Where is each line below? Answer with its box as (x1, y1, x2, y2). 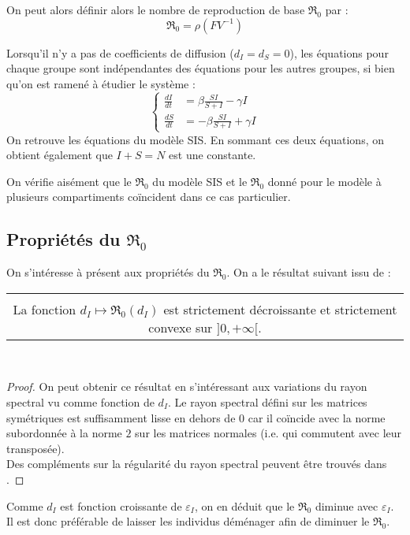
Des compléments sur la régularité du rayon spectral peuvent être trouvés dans (6, 455, 387, 472)
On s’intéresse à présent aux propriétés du (6, 264, 210, 281)
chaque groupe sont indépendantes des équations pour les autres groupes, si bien (6, 60, 395, 76)
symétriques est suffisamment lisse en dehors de (6, 409, 236, 425)
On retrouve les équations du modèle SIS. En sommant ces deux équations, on (6, 131, 384, 147)
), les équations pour (289, 44, 389, 61)
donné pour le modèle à (267, 173, 382, 189)
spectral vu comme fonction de (6, 393, 155, 410)
